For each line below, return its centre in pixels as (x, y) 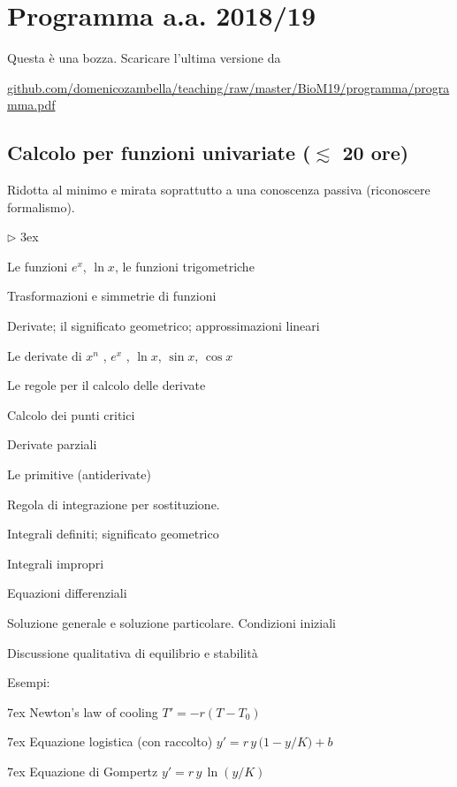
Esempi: (29, 682)
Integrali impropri (56, 563)
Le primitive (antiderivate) (79, 474)
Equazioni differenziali (67, 593)
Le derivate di (45, 355)
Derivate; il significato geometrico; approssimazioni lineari (164, 326)
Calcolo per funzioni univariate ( (159, 153)
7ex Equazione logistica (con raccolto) (110, 741)
